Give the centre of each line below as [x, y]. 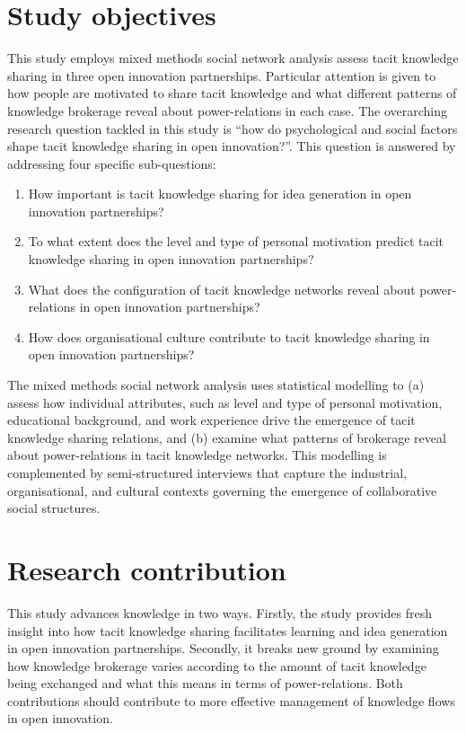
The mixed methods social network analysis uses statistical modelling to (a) [216, 385]
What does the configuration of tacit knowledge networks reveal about [222, 289]
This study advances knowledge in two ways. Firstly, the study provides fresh [220, 612]
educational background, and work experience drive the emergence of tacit [211, 420]
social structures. [54, 508]
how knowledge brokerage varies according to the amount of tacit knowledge [217, 665]
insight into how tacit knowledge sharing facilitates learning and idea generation [228, 630]
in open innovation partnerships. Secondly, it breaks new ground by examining [223, 648]
